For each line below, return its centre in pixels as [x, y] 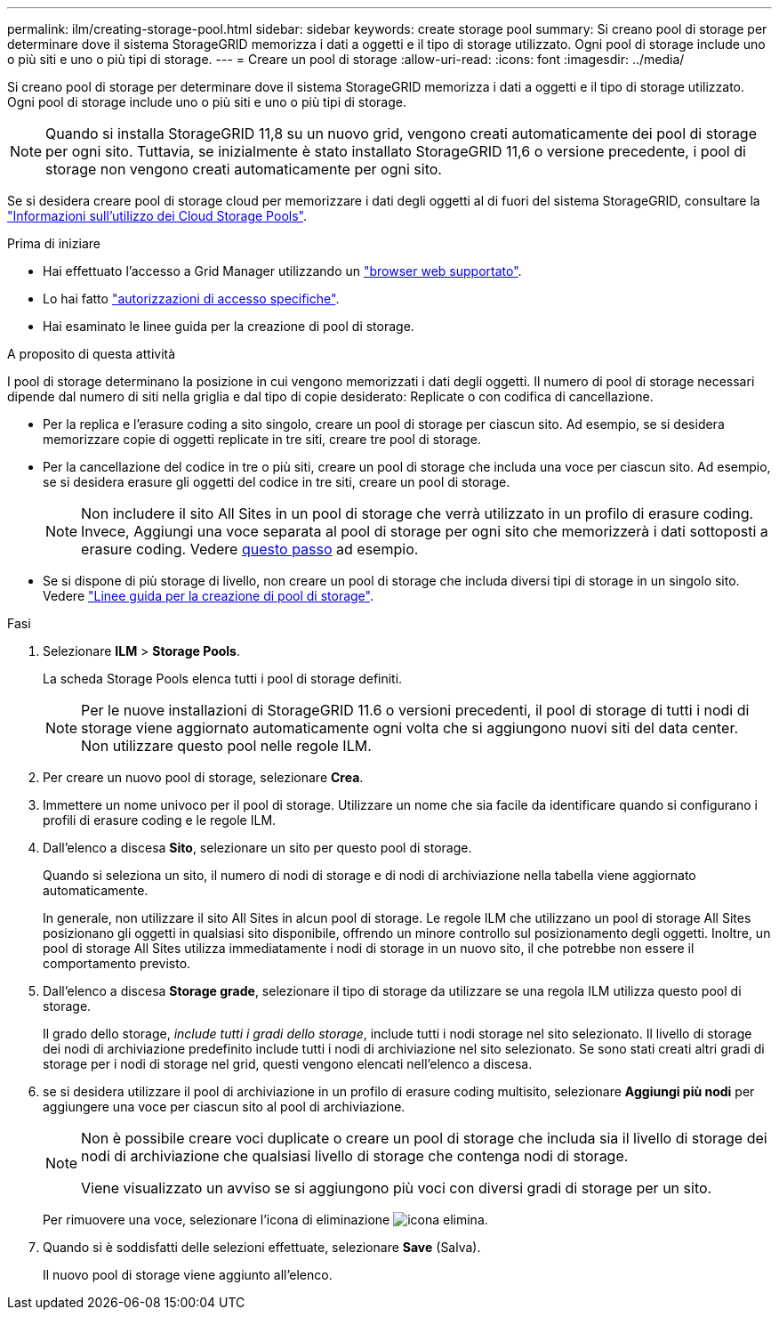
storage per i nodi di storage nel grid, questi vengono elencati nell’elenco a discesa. [288, 1064]
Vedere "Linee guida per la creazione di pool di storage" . [208, 596]
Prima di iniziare [54, 243]
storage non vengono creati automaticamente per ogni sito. [244, 169]
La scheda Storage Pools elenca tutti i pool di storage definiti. [223, 679]
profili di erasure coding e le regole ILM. [160, 820]
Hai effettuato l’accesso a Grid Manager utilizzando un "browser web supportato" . [282, 271]
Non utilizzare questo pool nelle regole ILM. [226, 746]
